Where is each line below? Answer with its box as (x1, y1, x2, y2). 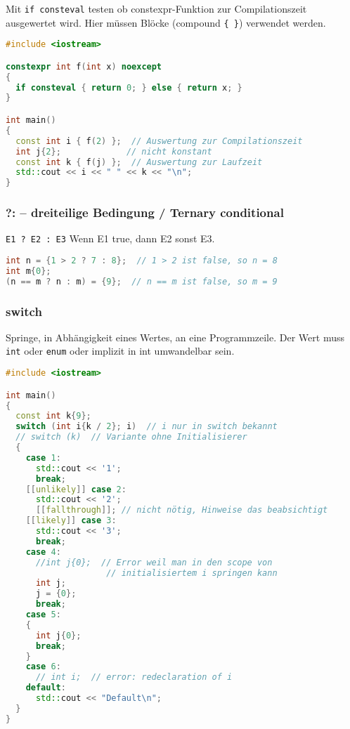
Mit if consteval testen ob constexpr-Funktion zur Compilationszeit (6, 1, 307, 15)
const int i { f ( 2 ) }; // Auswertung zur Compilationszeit (15, 136, 303, 146)
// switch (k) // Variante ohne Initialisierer (15, 432, 247, 442)
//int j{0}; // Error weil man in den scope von (35, 557, 273, 567)
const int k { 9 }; (15, 411, 91, 421)
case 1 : (25, 452, 61, 463)
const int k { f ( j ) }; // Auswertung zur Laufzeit (15, 157, 263, 167)
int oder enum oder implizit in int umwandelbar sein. (6, 343, 235, 358)
